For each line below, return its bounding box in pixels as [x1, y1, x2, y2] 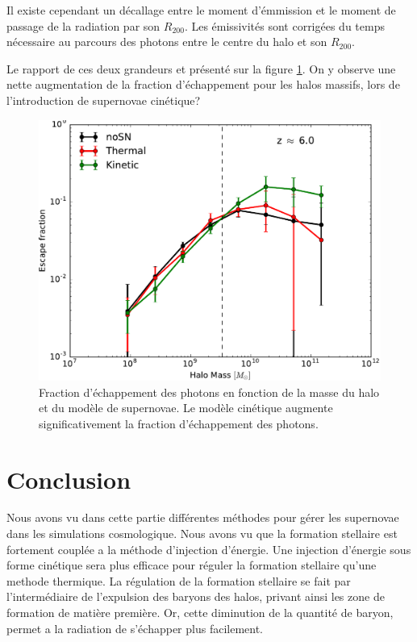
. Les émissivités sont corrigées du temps [184, 17, 385, 34]
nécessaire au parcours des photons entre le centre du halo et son [6, 33, 327, 50]
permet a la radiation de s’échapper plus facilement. [6, 619, 263, 636]
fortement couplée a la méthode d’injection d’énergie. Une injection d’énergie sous [6, 540, 411, 557]
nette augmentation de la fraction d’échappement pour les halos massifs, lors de [6, 76, 400, 93]
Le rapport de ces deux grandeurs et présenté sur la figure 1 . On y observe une [6, 60, 396, 77]
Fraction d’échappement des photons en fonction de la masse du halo [39, 383, 380, 400]
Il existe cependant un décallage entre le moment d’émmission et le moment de [6, 2, 396, 18]
